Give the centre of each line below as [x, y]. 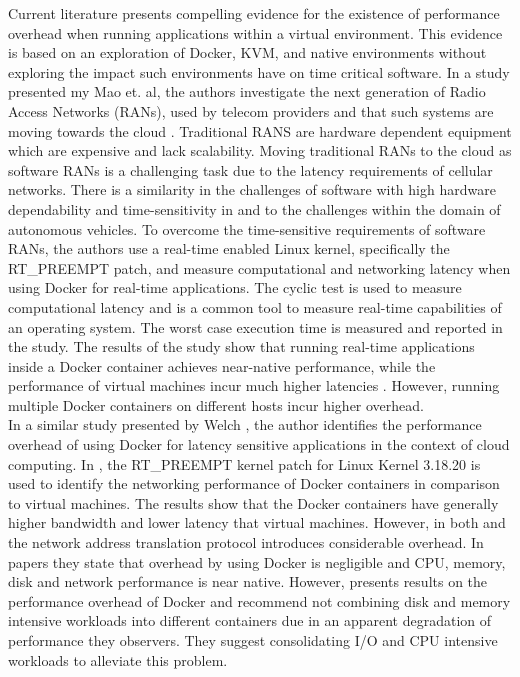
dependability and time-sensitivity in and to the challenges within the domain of [254, 208]
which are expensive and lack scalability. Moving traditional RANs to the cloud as [260, 150]
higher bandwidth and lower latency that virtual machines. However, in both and [257, 522]
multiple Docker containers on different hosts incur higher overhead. [216, 404]
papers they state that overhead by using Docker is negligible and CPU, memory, [257, 561]
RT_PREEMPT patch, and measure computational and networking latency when [259, 267]
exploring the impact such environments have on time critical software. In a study [259, 71]
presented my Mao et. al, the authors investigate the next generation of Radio [247, 91]
